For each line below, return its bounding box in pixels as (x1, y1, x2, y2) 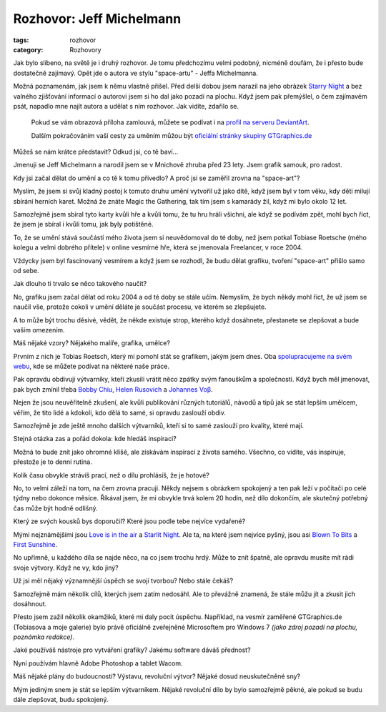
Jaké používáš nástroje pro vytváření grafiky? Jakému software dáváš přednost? (13, 646, 251, 654)
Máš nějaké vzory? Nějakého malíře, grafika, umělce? (13, 339, 171, 347)
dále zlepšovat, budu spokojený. (13, 696, 109, 704)
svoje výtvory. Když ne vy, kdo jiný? (13, 563, 119, 572)
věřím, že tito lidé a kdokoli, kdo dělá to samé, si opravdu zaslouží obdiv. (13, 408, 227, 417)
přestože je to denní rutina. (13, 458, 92, 466)
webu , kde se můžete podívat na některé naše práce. (13, 362, 170, 371)
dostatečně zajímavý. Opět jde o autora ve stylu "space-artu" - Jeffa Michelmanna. (13, 69, 259, 77)
